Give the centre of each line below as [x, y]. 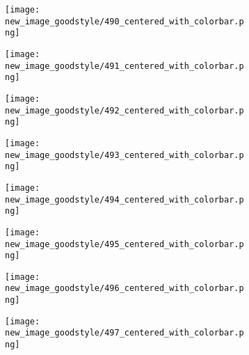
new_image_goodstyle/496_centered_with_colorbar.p [124, 289]
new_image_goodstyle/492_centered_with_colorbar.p [124, 110]
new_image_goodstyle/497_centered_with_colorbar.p [124, 333]
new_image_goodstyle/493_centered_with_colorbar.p [124, 155]
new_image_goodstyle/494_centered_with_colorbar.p [124, 199]
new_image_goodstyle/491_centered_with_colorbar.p [124, 66]
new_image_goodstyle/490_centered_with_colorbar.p [124, 21]
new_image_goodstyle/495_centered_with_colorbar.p [124, 244]
